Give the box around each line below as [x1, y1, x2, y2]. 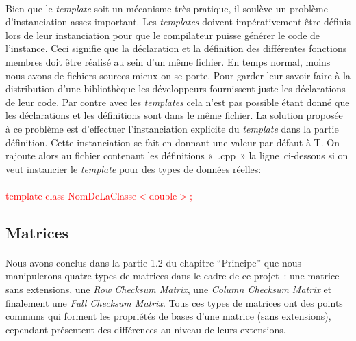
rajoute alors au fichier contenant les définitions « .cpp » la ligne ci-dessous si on [5, 148, 348, 163]
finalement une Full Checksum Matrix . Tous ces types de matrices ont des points [5, 295, 343, 310]
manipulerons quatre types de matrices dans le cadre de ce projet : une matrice [5, 269, 340, 283]
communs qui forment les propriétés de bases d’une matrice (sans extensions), [5, 309, 331, 323]
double [149, 188, 177, 202]
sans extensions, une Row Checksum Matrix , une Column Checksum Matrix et [5, 282, 332, 297]
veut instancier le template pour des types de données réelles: [5, 161, 262, 176]
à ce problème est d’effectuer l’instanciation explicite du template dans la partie [5, 121, 339, 135]
